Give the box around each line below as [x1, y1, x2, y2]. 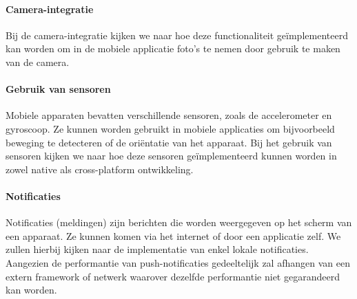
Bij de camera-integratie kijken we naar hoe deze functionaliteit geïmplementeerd [6, 27, 348, 42]
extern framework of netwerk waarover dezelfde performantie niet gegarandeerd [6, 269, 340, 283]
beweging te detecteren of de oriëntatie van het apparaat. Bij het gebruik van [6, 135, 332, 149]
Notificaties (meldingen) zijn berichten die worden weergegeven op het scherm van [6, 215, 352, 230]
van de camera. [6, 54, 70, 69]
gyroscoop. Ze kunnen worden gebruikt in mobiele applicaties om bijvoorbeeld [6, 121, 335, 135]
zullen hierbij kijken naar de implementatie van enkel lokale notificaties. [6, 242, 309, 256]
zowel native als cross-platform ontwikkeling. [6, 162, 194, 176]
